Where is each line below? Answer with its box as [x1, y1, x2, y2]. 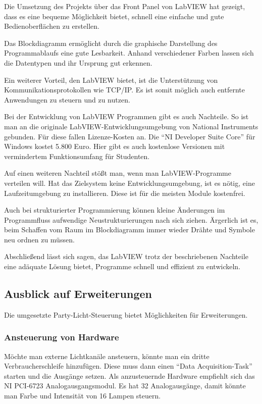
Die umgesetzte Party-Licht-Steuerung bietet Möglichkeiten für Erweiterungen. [4, 309, 248, 320]
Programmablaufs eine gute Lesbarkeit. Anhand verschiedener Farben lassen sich [4, 47, 254, 58]
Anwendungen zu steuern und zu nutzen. [4, 94, 130, 105]
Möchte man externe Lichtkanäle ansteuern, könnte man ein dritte [4, 350, 209, 361]
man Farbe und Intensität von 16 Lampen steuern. [4, 390, 161, 401]
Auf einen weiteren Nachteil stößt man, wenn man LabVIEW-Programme [4, 168, 231, 178]
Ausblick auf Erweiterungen [4, 286, 152, 301]
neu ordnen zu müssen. [4, 234, 75, 244]
